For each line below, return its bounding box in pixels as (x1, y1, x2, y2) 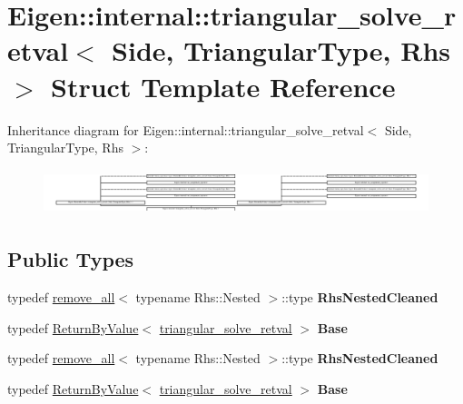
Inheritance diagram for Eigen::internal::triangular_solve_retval (7, 120, 364, 139)
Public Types (7, 245, 134, 273)
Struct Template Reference (51, 67, 396, 104)
